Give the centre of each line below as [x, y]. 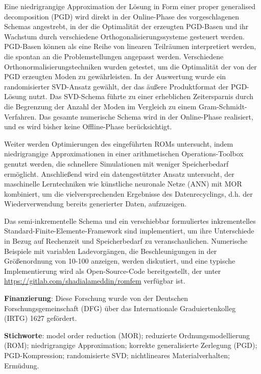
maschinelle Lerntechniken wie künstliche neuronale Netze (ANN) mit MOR [123, 184]
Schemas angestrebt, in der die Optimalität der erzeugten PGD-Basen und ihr [126, 26]
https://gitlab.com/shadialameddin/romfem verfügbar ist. [95, 281]
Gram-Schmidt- [223, 106]
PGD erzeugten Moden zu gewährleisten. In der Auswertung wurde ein [115, 76]
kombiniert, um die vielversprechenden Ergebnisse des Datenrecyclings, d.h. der [128, 193]
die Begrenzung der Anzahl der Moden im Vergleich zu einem [100, 106]
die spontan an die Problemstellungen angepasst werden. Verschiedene [114, 56]
